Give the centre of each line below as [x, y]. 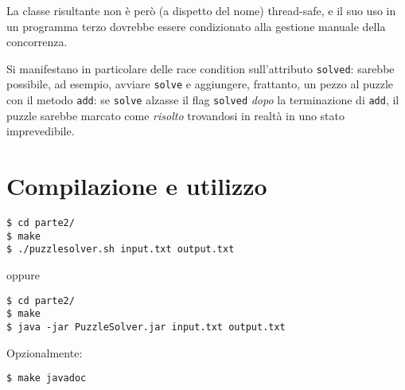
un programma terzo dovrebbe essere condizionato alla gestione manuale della [196, 26]
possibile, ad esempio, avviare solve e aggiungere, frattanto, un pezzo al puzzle [200, 84]
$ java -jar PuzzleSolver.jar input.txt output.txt [146, 327]
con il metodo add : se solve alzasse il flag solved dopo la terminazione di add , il [203, 100]
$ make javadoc [47, 378]
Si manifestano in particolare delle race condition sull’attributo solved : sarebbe [201, 68]
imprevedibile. [41, 131]
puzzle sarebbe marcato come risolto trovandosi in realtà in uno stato [176, 115]
